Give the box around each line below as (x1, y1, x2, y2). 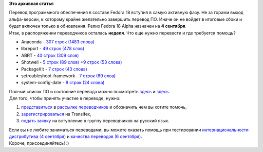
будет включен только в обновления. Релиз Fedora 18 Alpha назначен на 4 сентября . (9, 23, 187, 29)
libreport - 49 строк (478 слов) (21, 46, 85, 51)
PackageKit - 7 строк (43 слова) (21, 66, 88, 72)
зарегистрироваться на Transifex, (21, 111, 92, 117)
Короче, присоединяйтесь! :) (9, 140, 69, 146)
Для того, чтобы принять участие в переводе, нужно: (9, 95, 121, 101)
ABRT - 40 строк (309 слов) (21, 52, 79, 58)
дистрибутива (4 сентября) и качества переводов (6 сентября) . (9, 134, 142, 139)
